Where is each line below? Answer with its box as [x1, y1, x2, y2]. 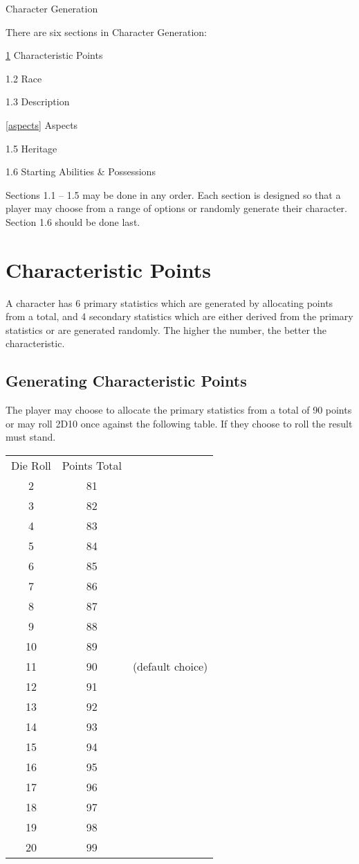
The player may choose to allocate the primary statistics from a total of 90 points [6, 403, 352, 417]
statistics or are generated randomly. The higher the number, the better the [6, 322, 327, 337]
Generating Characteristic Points [6, 370, 247, 391]
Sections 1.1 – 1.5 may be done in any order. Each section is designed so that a [6, 187, 341, 202]
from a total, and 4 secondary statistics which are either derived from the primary [6, 309, 353, 324]
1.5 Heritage [6, 141, 57, 155]
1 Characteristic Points [6, 48, 103, 62]
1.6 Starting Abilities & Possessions [6, 164, 156, 179]
